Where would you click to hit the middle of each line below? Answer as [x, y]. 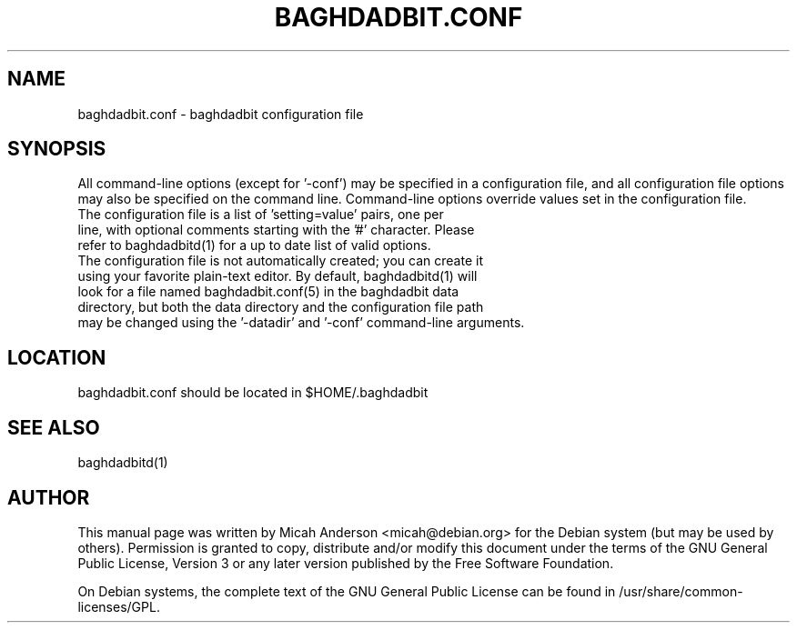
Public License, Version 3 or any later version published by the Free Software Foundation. [346, 563]
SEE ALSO [54, 427]
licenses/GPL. [119, 606]
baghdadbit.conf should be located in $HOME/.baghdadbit [253, 393]
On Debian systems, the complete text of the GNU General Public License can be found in [347, 591]
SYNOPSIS [57, 149]
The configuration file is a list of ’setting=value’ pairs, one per [261, 215]
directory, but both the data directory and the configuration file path [281, 307]
